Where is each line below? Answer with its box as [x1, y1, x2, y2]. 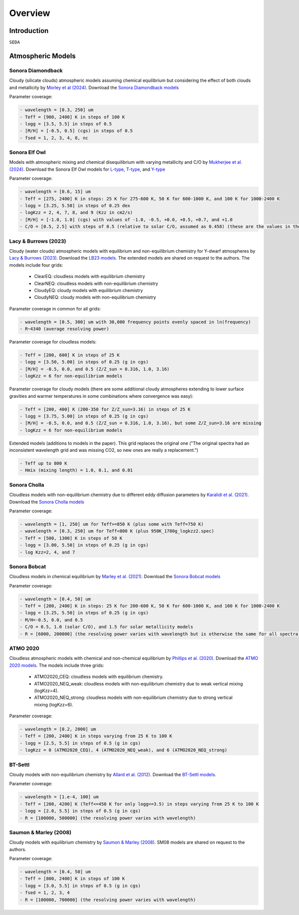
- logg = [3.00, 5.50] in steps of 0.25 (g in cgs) [19, 542, 149, 548]
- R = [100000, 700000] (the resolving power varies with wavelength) [19, 897, 196, 903]
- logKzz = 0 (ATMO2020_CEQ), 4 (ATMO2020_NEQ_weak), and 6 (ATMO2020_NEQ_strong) [19, 747, 228, 753]
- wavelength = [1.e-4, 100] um [19, 794, 99, 800]
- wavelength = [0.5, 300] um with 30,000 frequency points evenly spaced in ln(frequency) [19, 319, 251, 324]
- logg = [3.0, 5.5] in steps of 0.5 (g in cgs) [19, 883, 141, 889]
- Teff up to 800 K [19, 461, 67, 466]
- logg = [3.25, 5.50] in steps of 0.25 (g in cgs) [19, 610, 149, 616]
